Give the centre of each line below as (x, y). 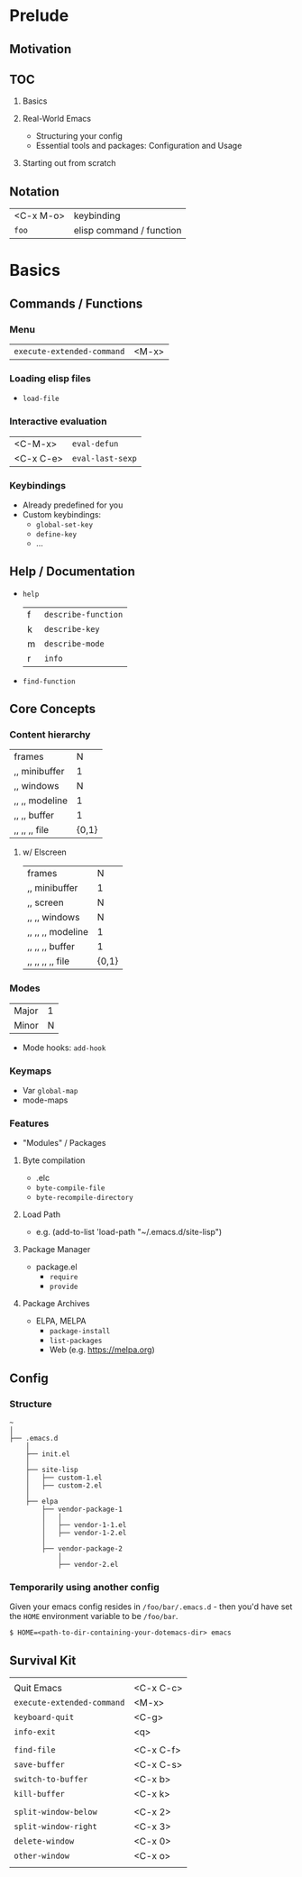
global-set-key (64, 525)
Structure (31, 1404)
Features (29, 1123)
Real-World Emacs (57, 119)
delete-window (44, 1841)
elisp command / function (128, 231)
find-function (49, 682)
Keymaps (31, 1071)
